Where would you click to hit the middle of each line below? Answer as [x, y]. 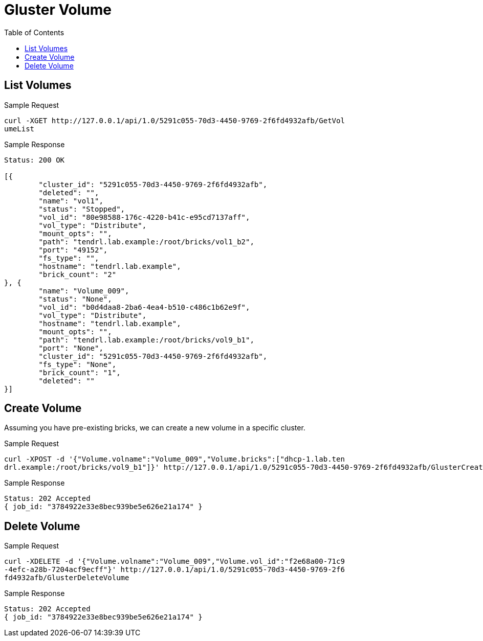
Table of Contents [34, 32]
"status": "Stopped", [82, 209]
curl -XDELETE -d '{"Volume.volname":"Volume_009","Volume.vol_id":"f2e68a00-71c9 [174, 562]
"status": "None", [75, 299]
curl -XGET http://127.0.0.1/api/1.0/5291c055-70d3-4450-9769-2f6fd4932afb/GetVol [174, 120]
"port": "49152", [73, 250]
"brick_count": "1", [80, 372]
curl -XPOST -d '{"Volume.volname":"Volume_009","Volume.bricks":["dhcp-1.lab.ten [174, 459]
